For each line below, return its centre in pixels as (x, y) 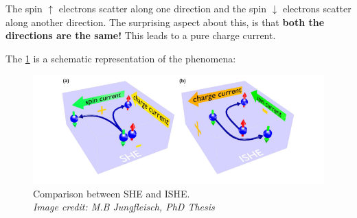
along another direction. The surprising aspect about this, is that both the (165, 22)
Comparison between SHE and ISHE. (112, 193)
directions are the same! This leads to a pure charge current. (141, 35)
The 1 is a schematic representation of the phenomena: (121, 58)
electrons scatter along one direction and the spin (162, 8)
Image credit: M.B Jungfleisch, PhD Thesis (124, 207)
